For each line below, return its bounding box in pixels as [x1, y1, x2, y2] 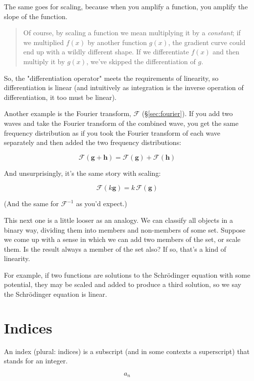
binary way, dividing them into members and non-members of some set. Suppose [4, 224, 246, 235]
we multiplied [23, 37, 64, 47]
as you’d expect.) [76, 198, 127, 209]
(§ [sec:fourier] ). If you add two [141, 108, 233, 119]
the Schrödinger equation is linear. [4, 289, 107, 299]
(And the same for [4, 198, 59, 209]
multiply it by [23, 56, 65, 66]
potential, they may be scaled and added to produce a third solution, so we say [4, 279, 241, 289]
